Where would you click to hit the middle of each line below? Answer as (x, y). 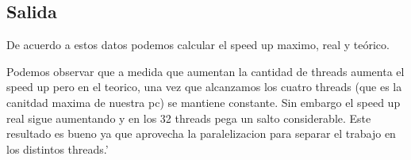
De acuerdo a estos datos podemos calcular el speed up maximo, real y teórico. (198, 45)
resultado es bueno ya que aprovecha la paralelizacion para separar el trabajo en (201, 133)
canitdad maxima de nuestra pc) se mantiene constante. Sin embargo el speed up (204, 102)
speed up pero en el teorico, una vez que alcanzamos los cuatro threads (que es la (204, 87)
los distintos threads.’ (58, 149)
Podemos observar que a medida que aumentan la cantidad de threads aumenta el (205, 71)
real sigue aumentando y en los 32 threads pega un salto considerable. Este (189, 118)
